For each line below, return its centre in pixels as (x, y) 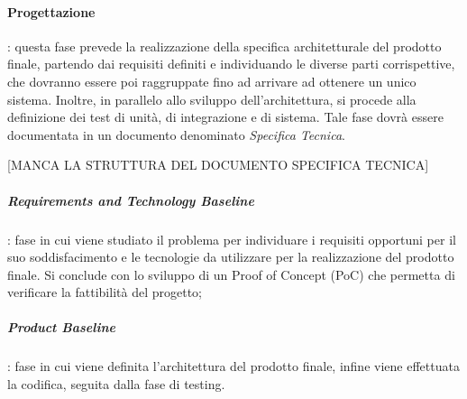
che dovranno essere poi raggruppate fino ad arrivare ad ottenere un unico (212, 81)
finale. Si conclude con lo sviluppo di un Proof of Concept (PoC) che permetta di (231, 274)
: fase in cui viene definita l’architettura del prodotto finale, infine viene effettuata (233, 366)
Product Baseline (61, 327)
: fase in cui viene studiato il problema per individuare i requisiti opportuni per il (232, 239)
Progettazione (51, 11)
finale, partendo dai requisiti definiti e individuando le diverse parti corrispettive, (231, 64)
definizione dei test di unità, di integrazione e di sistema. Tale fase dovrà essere (225, 117)
